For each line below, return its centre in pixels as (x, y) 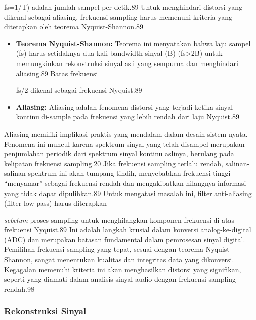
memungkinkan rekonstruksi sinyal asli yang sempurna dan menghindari (127, 63)
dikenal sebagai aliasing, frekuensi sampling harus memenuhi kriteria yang (118, 16)
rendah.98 (19, 289)
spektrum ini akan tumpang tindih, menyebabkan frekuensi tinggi (129, 173)
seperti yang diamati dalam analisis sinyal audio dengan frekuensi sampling (120, 279)
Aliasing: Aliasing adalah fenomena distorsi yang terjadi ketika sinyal (124, 107)
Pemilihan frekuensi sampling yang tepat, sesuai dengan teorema (104, 249)
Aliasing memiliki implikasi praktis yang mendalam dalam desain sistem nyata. (126, 133)
